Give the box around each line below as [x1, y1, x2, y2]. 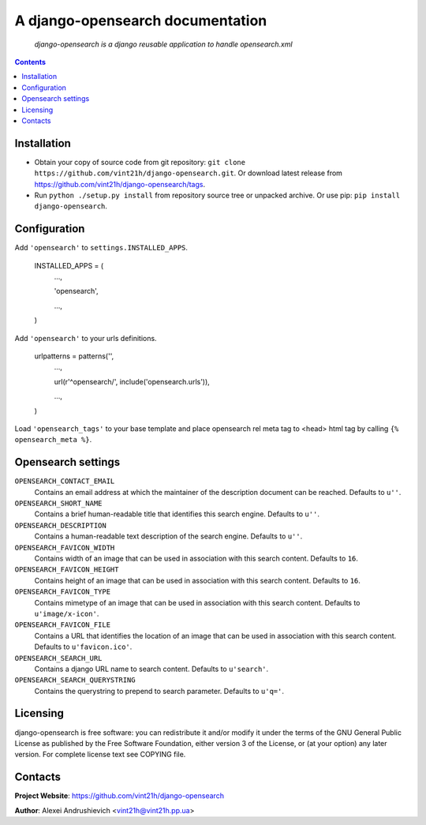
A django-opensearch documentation [14, 12, 267, 29]
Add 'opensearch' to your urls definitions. [14, 333, 157, 343]
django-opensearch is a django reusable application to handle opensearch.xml [34, 39, 293, 49]
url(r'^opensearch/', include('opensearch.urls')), [54, 377, 211, 386]
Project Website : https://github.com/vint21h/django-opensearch [14, 791, 225, 801]
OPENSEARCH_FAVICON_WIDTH [14, 543, 115, 552]
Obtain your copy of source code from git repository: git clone [34, 157, 246, 167]
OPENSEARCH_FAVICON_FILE [14, 621, 110, 629]
